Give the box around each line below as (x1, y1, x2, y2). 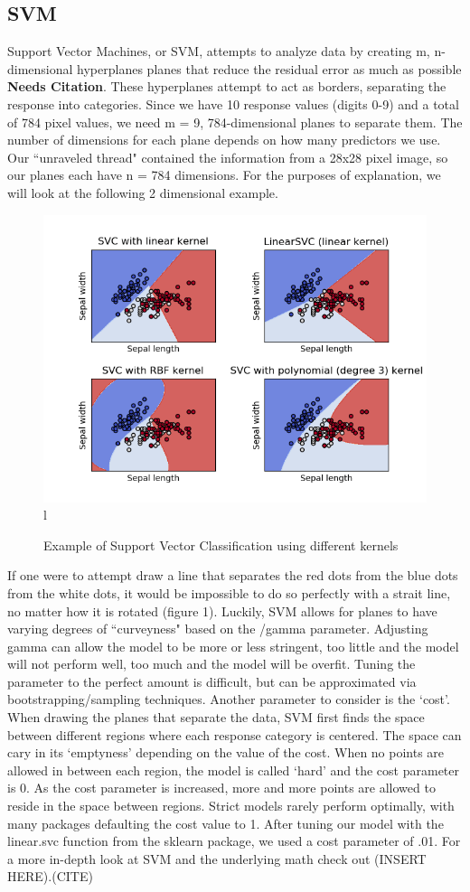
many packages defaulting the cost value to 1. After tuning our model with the (7, 813, 444, 832)
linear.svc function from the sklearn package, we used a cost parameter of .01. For (7, 831, 461, 850)
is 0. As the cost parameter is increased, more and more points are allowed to (7, 778, 436, 797)
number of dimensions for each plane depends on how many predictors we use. (7, 130, 441, 149)
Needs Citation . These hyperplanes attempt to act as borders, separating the (7, 77, 446, 96)
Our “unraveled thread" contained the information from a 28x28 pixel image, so (7, 147, 448, 166)
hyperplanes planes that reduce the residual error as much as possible (77, 59, 462, 78)
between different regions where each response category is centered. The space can (7, 725, 462, 744)
